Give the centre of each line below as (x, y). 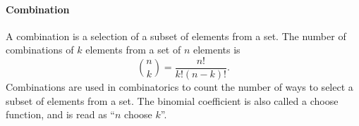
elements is (217, 50)
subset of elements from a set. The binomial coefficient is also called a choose (172, 100)
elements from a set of (133, 50)
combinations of (40, 50)
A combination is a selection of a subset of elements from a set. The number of (176, 36)
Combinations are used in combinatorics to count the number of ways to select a (179, 87)
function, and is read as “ (60, 114)
